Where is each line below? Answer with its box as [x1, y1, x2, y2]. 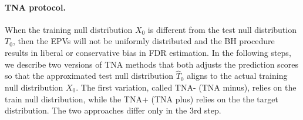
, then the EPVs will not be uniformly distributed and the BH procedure [12, 35, 275, 47]
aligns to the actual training [187, 69, 288, 82]
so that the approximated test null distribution [5, 69, 173, 82]
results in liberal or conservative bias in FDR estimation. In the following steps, [5, 46, 291, 58]
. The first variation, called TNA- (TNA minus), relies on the [76, 81, 297, 93]
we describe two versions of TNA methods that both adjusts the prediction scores [5, 58, 299, 70]
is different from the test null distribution [147, 23, 297, 35]
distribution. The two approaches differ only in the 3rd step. [5, 104, 221, 116]
